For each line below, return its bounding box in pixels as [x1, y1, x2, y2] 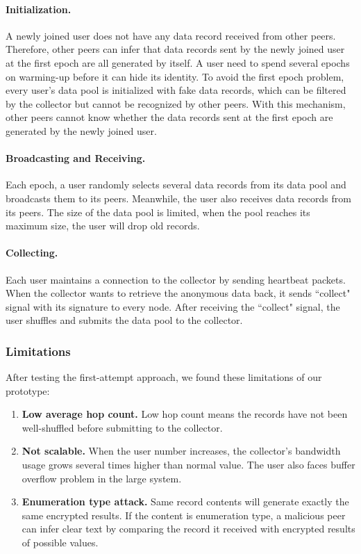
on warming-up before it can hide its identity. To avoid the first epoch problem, [6, 69, 344, 83]
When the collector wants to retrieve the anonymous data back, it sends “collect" [6, 286, 351, 300]
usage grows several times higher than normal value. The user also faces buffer [22, 457, 355, 472]
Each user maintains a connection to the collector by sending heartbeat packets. [6, 272, 346, 286]
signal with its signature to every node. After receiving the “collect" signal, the [6, 299, 340, 313]
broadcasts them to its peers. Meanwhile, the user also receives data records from [6, 190, 351, 205]
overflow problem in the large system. [22, 471, 182, 485]
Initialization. [6, 1, 72, 16]
